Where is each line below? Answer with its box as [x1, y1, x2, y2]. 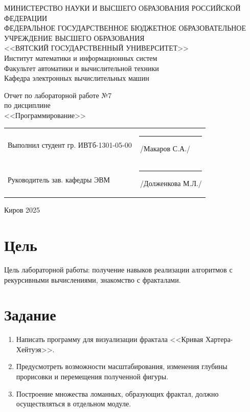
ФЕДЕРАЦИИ [4, 12, 48, 23]
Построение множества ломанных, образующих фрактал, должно [16, 388, 219, 399]
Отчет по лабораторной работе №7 [4, 89, 112, 100]
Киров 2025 [4, 204, 40, 215]
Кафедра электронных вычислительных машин [4, 73, 149, 83]
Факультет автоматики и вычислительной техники [4, 62, 159, 73]
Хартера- [205, 334, 233, 345]
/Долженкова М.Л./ [140, 178, 202, 189]
